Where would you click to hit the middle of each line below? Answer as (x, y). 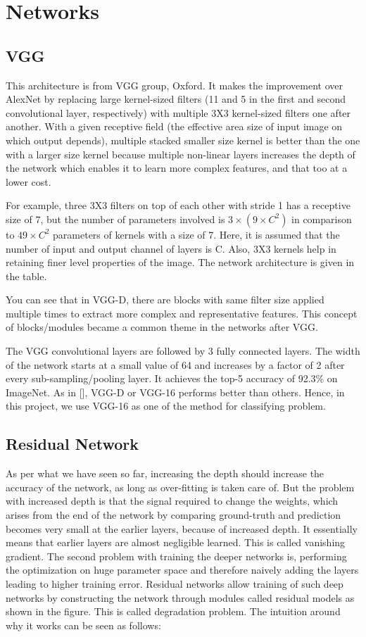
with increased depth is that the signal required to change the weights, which (172, 501)
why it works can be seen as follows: (83, 625)
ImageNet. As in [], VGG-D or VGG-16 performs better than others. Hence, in (175, 392)
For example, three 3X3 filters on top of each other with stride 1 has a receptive (178, 205)
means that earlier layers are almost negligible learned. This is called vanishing (176, 542)
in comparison (322, 219)
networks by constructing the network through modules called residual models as (180, 597)
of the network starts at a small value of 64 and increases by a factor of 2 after (175, 364)
